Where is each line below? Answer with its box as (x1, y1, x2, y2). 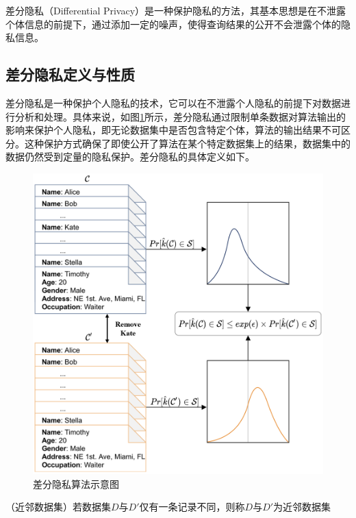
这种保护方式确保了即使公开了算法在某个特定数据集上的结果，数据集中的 (24, 136, 351, 150)
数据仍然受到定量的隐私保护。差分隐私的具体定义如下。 (5, 149, 255, 164)
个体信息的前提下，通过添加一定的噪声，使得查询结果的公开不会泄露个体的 (5, 16, 341, 31)
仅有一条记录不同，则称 (139, 500, 245, 514)
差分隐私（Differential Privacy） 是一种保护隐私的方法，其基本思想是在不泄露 (5, 3, 346, 17)
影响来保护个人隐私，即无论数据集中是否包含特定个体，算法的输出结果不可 (5, 123, 341, 137)
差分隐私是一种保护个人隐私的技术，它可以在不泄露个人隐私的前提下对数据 (5, 95, 341, 110)
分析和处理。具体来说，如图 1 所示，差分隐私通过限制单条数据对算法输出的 (14, 109, 346, 123)
